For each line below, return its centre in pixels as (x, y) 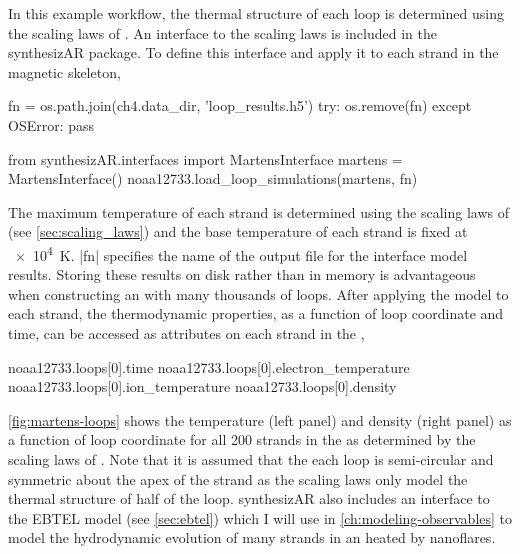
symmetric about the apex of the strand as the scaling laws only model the (238, 478)
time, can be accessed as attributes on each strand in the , (186, 332)
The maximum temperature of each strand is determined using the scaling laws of (259, 211)
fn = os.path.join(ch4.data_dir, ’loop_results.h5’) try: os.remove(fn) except (240, 105)
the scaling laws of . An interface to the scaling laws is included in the (222, 32)
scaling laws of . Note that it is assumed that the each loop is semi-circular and (251, 458)
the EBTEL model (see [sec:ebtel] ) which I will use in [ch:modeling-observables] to (260, 517)
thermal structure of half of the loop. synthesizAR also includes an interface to (249, 498)
